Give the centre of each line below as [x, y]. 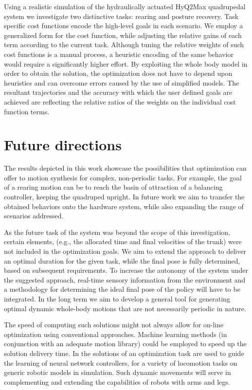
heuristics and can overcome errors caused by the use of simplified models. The [122, 82]
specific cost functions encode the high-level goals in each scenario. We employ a [124, 26]
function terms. [27, 111]
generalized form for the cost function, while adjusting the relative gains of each [123, 35]
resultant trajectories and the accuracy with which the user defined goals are [118, 92]
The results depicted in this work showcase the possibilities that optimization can [125, 168]
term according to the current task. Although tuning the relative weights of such [124, 44]
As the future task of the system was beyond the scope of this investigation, [117, 232]
